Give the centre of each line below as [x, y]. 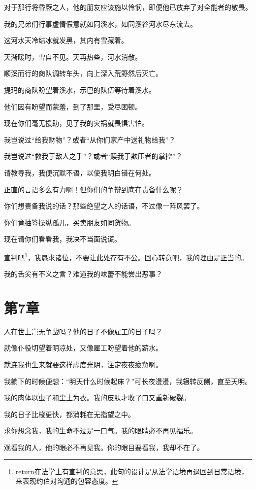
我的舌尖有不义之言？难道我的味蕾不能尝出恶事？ [83, 274]
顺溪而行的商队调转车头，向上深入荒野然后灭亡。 [83, 73]
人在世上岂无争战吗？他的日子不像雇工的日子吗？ [83, 331]
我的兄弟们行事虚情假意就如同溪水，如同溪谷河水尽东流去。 [100, 23]
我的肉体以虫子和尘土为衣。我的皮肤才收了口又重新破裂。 [97, 398]
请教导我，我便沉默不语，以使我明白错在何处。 [80, 172]
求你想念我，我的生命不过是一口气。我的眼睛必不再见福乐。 [100, 431]
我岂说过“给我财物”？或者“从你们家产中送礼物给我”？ [90, 139]
